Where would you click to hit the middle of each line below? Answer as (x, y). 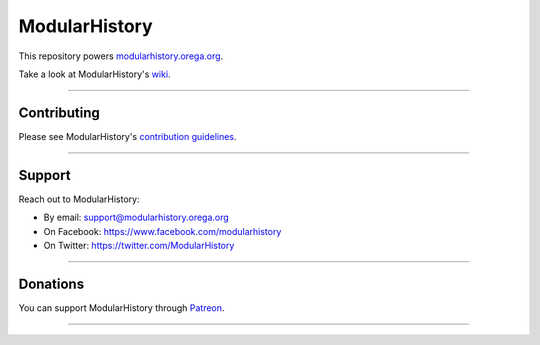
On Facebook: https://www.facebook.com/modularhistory (162, 231)
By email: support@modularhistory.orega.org (136, 217)
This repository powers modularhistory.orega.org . (121, 56)
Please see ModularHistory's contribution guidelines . (127, 136)
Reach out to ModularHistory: (79, 199)
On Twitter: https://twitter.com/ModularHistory (139, 245)
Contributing (59, 112)
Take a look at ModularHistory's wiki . (94, 74)
